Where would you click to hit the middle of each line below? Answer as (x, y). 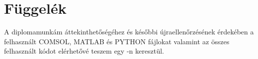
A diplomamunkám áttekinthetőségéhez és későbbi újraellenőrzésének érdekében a (129, 32)
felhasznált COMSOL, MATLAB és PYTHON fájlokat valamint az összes (117, 41)
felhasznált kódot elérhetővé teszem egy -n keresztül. (84, 51)
